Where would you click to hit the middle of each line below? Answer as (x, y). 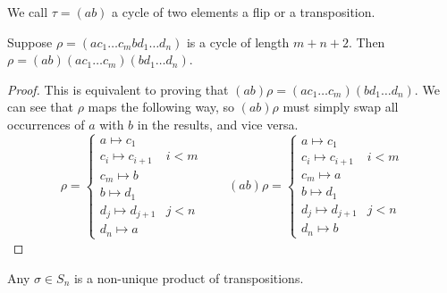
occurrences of (46, 124)
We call (28, 12)
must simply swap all (341, 107)
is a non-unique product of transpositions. (189, 277)
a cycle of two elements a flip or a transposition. (244, 12)
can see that (40, 107)
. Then (367, 42)
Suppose (30, 42)
